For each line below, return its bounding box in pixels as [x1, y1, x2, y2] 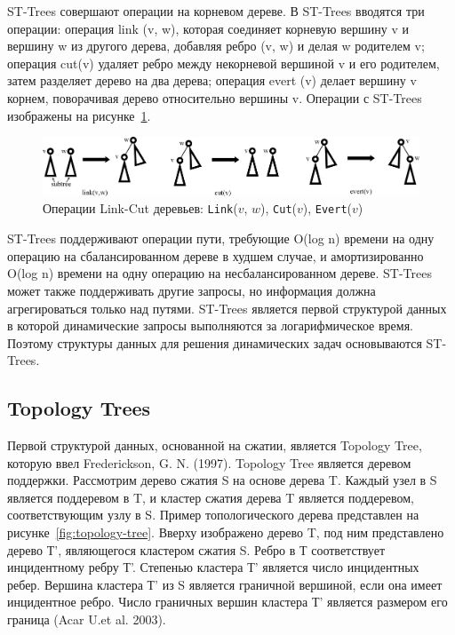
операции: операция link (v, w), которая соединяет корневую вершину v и [7, 19, 409, 37]
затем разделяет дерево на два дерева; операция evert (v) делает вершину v [7, 71, 417, 90]
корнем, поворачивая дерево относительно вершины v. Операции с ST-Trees [7, 88, 422, 107]
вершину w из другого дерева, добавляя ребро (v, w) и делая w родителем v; [7, 36, 425, 55]
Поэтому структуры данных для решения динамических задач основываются [7, 333, 422, 352]
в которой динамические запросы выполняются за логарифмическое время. [7, 316, 413, 335]
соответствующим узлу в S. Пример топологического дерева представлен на [7, 505, 419, 524]
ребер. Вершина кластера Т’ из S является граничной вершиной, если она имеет [7, 575, 443, 593]
